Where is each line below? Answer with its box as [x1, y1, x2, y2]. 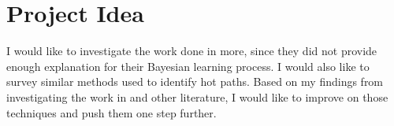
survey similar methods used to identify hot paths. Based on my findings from [6, 73, 384, 90]
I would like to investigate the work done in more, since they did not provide [6, 43, 377, 59]
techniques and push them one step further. [6, 104, 217, 120]
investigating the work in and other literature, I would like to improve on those [6, 88, 388, 105]
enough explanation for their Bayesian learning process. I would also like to [6, 57, 370, 74]
